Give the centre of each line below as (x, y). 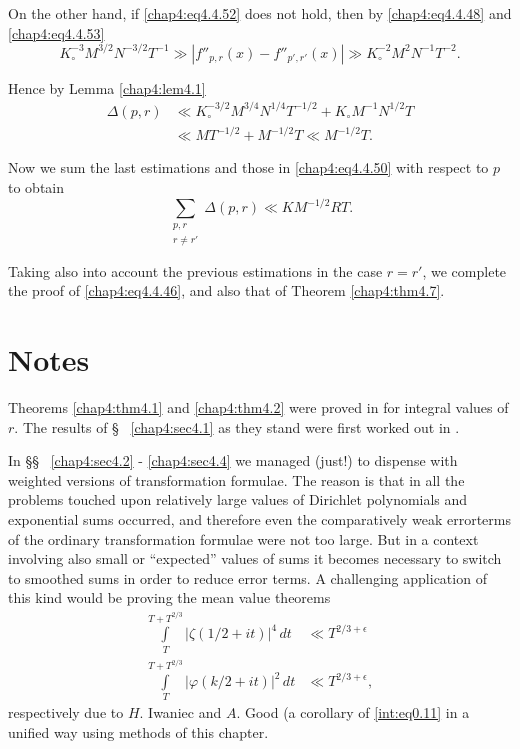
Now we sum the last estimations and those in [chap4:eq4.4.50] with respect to (248, 167)
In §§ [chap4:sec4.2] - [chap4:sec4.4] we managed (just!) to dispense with (233, 460)
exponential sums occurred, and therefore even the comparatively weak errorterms (260, 519)
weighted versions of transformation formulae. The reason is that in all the (236, 479)
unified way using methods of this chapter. (138, 732)
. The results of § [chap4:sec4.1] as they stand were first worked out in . (237, 426)
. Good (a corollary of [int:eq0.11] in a (353, 712)
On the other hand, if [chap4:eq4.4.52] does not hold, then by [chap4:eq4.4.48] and (260, 13)
